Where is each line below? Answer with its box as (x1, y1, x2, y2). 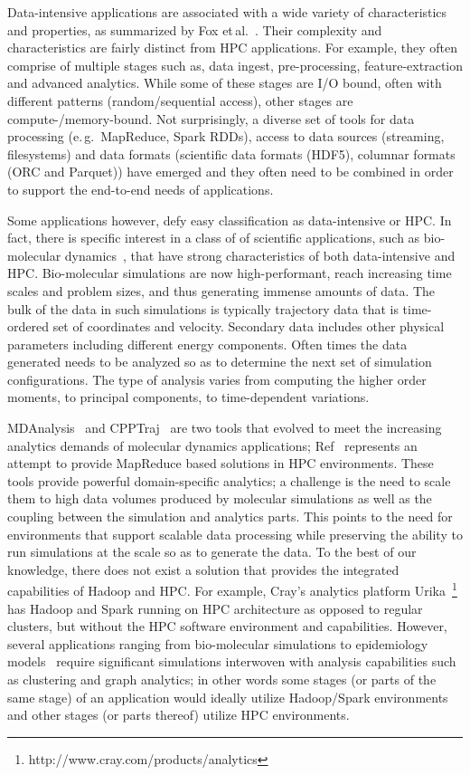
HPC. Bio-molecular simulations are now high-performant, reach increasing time (7, 263, 452, 282)
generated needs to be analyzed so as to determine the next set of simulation (7, 352, 432, 371)
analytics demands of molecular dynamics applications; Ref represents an (7, 435, 418, 454)
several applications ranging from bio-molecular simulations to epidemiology (7, 634, 428, 653)
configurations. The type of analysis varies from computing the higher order (7, 369, 427, 388)
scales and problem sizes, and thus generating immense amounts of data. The (7, 281, 436, 300)
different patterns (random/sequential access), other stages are (7, 91, 353, 110)
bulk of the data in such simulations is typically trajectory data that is (7, 299, 399, 318)
